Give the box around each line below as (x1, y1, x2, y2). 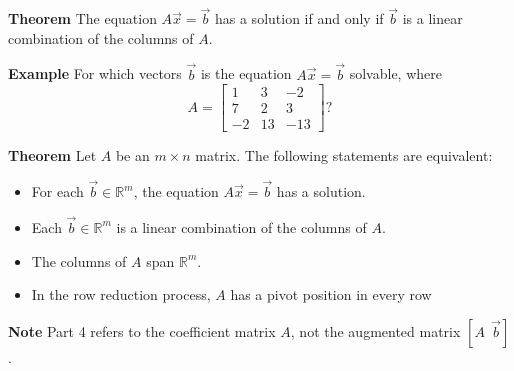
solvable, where (349, 63, 442, 84)
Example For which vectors (8, 63, 182, 84)
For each (31, 181, 84, 202)
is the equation (200, 63, 292, 84)
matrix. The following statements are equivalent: (195, 145, 493, 166)
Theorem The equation (8, 8, 157, 29)
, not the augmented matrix (290, 320, 461, 341)
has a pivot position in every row (230, 284, 432, 305)
